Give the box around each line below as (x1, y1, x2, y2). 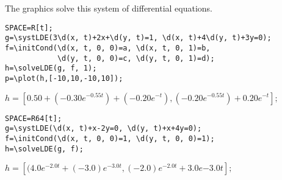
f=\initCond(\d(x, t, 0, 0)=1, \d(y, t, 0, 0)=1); (5, 134, 215, 143)
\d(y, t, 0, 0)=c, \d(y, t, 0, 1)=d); (57, 54, 215, 63)
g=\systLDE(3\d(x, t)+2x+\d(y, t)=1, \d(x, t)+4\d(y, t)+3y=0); (5, 33, 272, 43)
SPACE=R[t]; (5, 23, 53, 32)
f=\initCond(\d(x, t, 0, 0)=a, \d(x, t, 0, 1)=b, (5, 43, 211, 52)
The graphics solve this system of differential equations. (5, 2, 213, 14)
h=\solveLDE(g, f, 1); (5, 64, 97, 73)
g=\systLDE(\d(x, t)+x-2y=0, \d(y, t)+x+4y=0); (5, 124, 202, 133)
